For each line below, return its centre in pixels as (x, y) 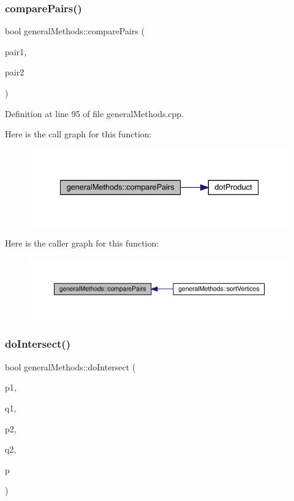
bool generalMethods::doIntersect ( (70, 366)
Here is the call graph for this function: (78, 134)
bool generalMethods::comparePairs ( (75, 31)
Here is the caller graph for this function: (82, 243)
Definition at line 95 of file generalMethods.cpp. (95, 113)
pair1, (16, 51)
